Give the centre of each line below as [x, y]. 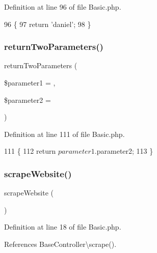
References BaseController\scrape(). [60, 244]
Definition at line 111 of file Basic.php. [64, 134]
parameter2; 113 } [125, 151]
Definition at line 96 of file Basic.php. [63, 7]
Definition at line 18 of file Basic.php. [63, 227]
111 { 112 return [30, 151]
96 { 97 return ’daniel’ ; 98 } [48, 24]
